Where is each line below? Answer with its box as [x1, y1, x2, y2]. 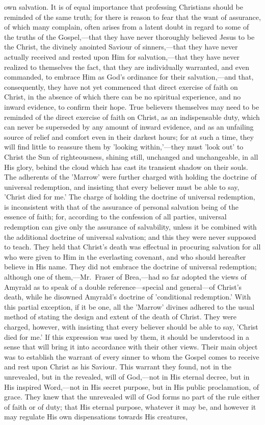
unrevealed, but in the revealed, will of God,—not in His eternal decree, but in [4, 371, 250, 382]
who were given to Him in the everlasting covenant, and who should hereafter [4, 251, 246, 262]
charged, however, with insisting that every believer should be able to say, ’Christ [4, 321, 258, 332]
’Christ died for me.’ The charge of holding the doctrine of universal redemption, [4, 191, 255, 202]
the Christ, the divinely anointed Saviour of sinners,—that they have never [4, 41, 238, 52]
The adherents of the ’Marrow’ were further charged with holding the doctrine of [4, 171, 257, 182]
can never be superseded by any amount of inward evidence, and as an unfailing [4, 121, 254, 132]
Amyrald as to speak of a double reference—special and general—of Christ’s [4, 281, 242, 292]
